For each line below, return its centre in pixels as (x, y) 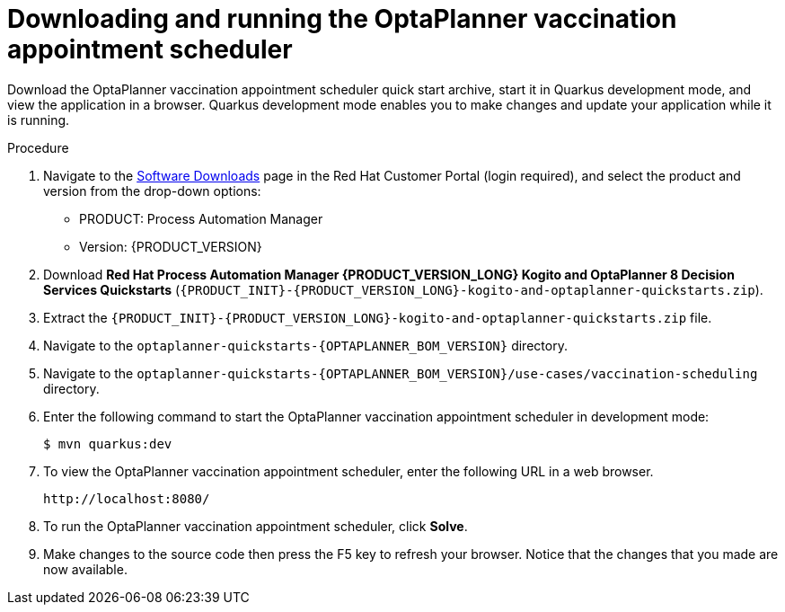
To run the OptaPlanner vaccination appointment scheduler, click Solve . (256, 526)
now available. (85, 569)
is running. (39, 120)
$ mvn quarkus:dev (108, 443)
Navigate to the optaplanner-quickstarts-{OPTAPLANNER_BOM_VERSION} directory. (305, 345)
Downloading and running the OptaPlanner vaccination (342, 19)
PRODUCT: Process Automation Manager (201, 218)
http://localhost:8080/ (127, 498)
